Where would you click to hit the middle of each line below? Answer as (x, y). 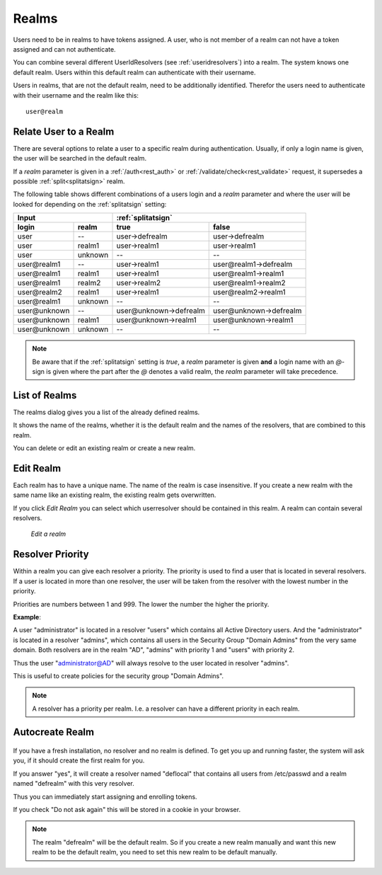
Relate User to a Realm (64, 131)
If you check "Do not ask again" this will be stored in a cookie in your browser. (127, 810)
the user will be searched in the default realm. (80, 159)
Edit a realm (48, 534)
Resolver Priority (51, 555)
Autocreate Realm (54, 732)
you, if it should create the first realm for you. (79, 760)
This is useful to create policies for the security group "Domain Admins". (118, 675)
